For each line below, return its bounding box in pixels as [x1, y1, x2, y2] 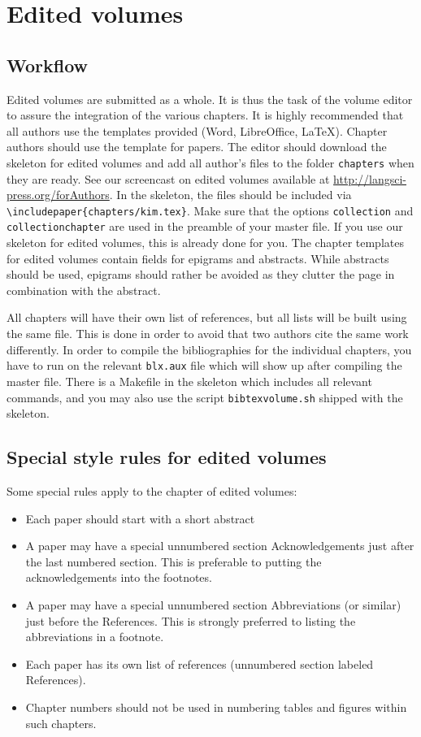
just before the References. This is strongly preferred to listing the [25, 612, 356, 629]
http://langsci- [333, 170, 406, 187]
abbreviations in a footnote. [25, 628, 164, 645]
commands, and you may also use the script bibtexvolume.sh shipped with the [7, 388, 403, 405]
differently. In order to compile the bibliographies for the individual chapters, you [7, 340, 412, 358]
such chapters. [25, 714, 97, 731]
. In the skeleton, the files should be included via [109, 186, 352, 203]
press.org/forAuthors [7, 186, 110, 203]
